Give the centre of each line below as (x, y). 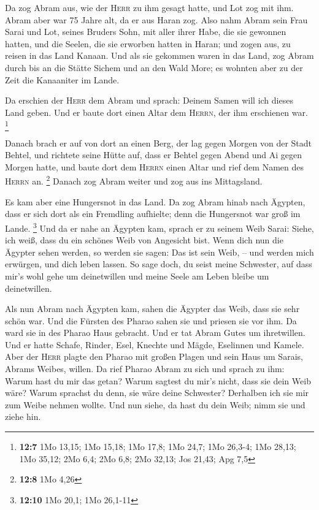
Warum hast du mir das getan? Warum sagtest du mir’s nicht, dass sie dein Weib (158, 380)
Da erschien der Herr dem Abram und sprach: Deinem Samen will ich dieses (149, 100)
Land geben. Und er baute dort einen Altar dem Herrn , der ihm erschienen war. (156, 112)
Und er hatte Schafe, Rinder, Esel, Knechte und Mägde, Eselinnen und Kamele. (155, 344)
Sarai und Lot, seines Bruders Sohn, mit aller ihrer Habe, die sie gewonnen (146, 32)
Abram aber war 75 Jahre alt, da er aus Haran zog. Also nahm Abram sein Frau (156, 19)
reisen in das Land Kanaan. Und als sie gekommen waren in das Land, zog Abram (159, 55)
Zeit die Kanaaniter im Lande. (62, 79)
